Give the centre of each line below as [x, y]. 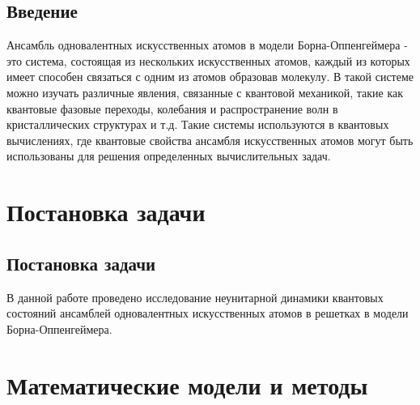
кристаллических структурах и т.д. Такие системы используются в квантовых [198, 124]
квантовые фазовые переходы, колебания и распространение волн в [172, 108]
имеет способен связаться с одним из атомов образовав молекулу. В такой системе [210, 77]
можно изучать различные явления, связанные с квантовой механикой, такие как [205, 92]
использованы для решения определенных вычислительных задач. [169, 156]
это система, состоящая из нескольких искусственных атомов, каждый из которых [208, 60]
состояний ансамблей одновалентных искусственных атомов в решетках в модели [208, 313]
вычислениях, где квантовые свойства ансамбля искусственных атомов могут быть [210, 140]
